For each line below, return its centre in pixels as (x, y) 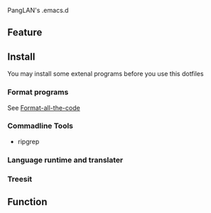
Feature (25, 32)
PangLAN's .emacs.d (38, 10)
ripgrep (28, 141)
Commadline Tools (40, 126)
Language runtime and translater (65, 160)
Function (27, 202)
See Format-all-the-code (44, 108)
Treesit (20, 179)
